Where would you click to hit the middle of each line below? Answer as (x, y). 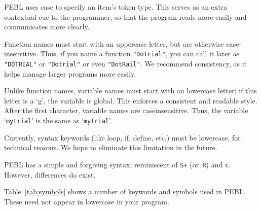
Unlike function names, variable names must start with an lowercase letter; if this (130, 91)
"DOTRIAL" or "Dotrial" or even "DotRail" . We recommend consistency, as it (126, 64)
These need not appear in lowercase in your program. (87, 201)
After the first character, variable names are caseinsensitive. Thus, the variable (126, 110)
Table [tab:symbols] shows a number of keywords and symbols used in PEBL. (125, 191)
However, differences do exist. (50, 174)
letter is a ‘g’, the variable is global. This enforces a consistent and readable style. (131, 100)
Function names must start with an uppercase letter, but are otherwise (114, 43)
